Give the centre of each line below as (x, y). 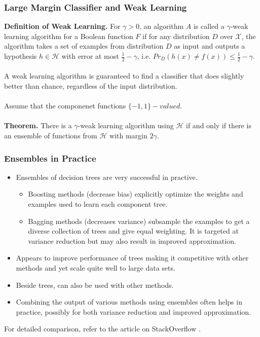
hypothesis (21, 56)
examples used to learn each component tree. (98, 203)
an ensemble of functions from (51, 135)
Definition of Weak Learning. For (62, 26)
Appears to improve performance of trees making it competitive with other (132, 258)
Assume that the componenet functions (65, 106)
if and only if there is (219, 125)
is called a (209, 26)
